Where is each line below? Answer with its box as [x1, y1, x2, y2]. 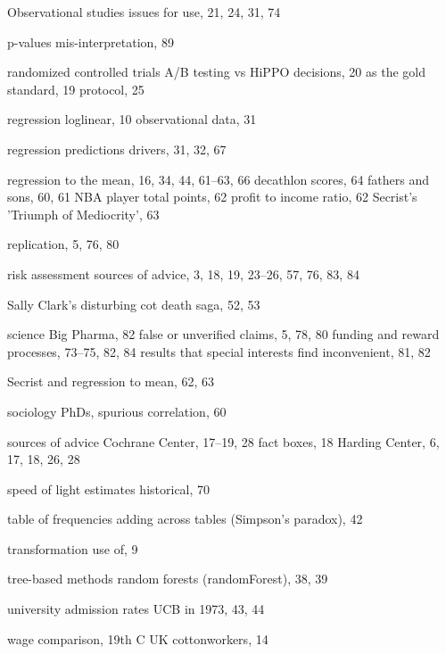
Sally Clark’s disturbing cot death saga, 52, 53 [7, 294, 260, 313]
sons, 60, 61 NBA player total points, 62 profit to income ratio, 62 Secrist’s [7, 187, 417, 206]
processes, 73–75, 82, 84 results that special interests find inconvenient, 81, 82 [7, 342, 431, 360]
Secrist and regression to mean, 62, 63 [7, 372, 215, 391]
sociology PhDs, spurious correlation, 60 [7, 402, 227, 420]
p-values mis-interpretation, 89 [7, 32, 174, 51]
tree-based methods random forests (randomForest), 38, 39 [7, 569, 328, 588]
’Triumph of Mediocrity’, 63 [7, 204, 160, 223]
